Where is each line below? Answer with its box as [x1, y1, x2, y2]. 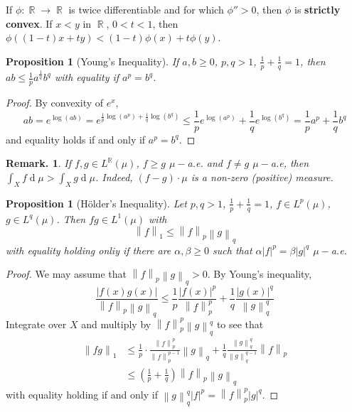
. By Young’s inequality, [207, 266, 312, 281]
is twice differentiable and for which [68, 2, 224, 16]
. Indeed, [95, 170, 133, 185]
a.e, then [270, 156, 309, 170]
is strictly [294, 2, 341, 16]
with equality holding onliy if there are [6, 242, 171, 257]
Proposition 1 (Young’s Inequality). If [6, 53, 179, 68]
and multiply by [81, 316, 151, 331]
